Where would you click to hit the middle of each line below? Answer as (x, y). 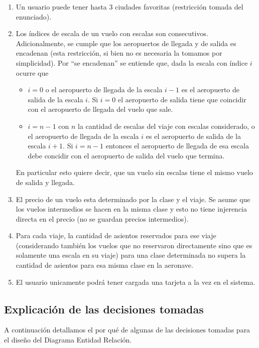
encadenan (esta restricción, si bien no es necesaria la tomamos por (119, 53)
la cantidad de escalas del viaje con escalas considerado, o (166, 126)
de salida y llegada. (45, 182)
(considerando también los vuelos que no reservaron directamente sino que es (134, 245)
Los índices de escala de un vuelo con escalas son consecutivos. (112, 33)
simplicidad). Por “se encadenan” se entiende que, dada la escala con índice (132, 62)
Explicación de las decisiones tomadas (104, 309)
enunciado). (34, 16)
